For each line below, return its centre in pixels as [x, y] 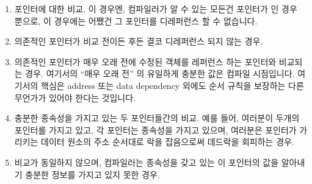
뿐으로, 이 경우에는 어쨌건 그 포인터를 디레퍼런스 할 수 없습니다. [136, 20]
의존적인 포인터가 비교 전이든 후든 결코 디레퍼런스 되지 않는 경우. [139, 41]
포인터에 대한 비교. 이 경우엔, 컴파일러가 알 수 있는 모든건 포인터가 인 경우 [156, 9]
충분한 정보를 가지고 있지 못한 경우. [93, 174]
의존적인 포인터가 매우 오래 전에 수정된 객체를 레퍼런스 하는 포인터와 [145, 61]
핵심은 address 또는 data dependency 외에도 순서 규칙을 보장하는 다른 [172, 85]
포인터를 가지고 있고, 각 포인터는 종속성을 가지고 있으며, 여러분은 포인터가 [155, 129]
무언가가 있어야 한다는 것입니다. [75, 97]
